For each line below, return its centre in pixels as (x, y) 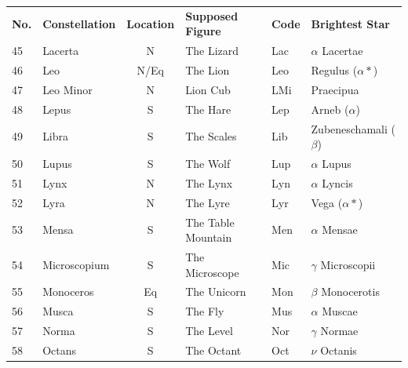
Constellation (79, 23)
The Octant (213, 350)
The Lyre (208, 202)
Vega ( (327, 202)
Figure (203, 31)
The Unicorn (216, 291)
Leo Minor (67, 89)
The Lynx (209, 182)
